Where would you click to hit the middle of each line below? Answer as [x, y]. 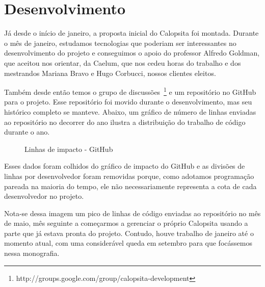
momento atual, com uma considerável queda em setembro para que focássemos [128, 243]
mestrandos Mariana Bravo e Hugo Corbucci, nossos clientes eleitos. [110, 73]
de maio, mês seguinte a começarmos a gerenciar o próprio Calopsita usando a [126, 223]
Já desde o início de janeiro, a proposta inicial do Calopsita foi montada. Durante [131, 33]
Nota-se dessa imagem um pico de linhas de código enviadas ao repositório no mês [132, 213]
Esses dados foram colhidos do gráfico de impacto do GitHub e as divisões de [125, 166]
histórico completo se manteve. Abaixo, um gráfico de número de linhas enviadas [130, 111]
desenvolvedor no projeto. [44, 196]
